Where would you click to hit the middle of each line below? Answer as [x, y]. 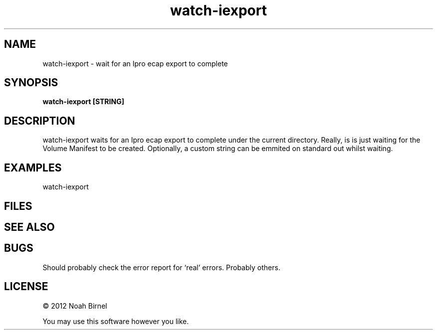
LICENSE [26, 287]
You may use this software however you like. [116, 321]
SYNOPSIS [31, 83]
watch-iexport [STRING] [83, 102]
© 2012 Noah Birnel [75, 306]
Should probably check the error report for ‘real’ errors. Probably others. [161, 267]
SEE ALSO [29, 227]
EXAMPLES [33, 167]
